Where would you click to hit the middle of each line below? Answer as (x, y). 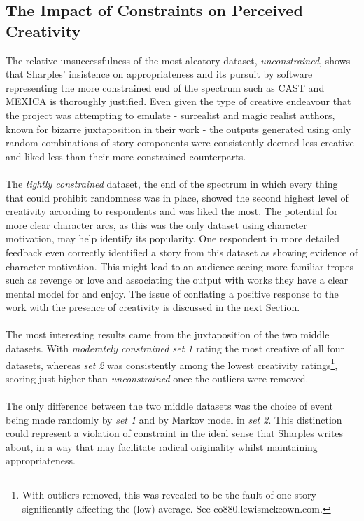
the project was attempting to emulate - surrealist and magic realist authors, (170, 114)
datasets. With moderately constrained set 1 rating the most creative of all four (175, 348)
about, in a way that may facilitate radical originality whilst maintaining (162, 446)
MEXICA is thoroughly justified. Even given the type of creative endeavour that (178, 101)
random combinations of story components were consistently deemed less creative (180, 143)
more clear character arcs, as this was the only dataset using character (156, 224)
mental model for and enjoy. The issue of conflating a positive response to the (172, 293)
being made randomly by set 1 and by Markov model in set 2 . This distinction (174, 419)
